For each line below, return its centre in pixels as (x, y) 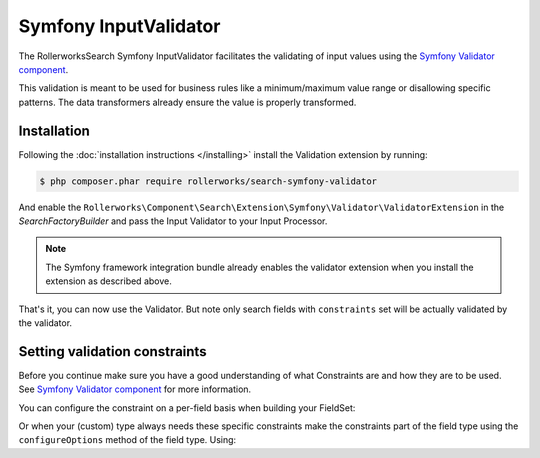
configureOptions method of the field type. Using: (127, 440)
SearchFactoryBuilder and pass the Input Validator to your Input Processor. (173, 221)
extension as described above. (108, 281)
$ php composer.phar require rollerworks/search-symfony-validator (208, 181)
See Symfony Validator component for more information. (135, 389)
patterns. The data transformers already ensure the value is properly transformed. (187, 102)
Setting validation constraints (112, 351)
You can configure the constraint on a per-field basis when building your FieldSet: (187, 407)
